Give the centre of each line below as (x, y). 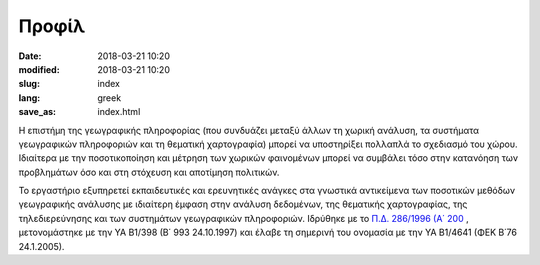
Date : (30, 56)
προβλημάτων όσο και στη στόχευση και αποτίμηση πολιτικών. (149, 172)
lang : (29, 97)
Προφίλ (51, 26)
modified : (39, 69)
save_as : (37, 112)
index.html (119, 112)
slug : (29, 84)
